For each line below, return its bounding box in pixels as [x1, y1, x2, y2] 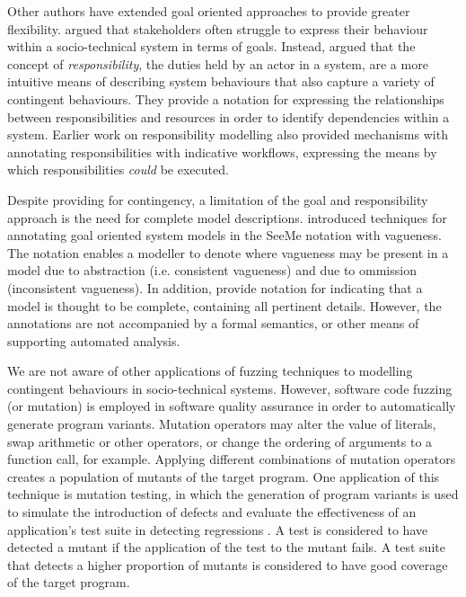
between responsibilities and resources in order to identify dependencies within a [7, 107, 450, 126]
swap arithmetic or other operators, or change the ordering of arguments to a [7, 432, 433, 450]
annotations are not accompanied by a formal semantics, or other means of [7, 314, 419, 333]
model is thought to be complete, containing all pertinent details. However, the [7, 296, 442, 315]
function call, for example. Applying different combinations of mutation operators [7, 450, 456, 468]
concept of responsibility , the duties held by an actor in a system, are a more [7, 54, 428, 73]
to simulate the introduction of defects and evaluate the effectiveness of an [7, 503, 417, 521]
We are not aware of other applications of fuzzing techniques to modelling [7, 361, 413, 380]
